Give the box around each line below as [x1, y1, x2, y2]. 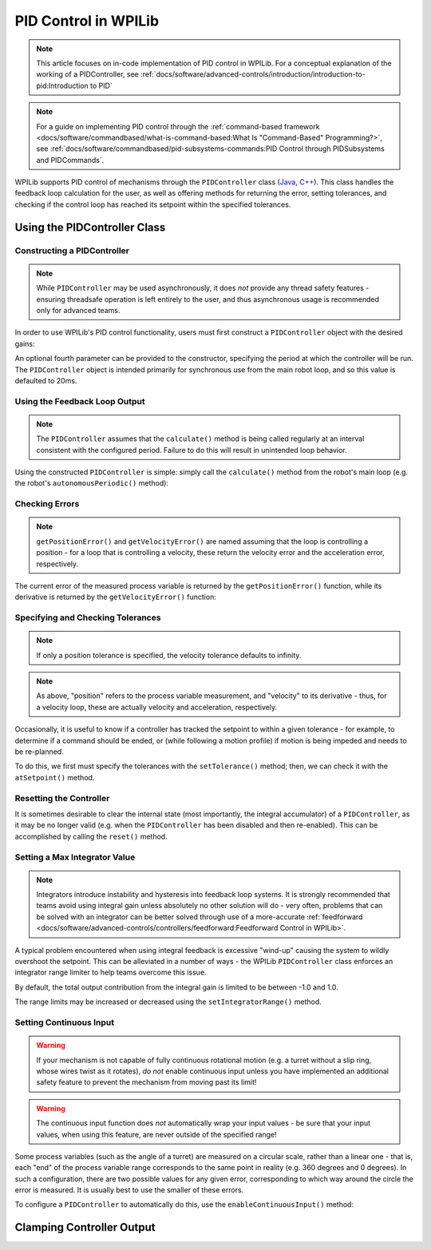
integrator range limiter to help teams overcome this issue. [14, 967, 207, 978]
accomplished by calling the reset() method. [14, 831, 168, 841]
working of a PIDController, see [36, 69, 140, 79]
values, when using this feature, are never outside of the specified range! [36, 1129, 277, 1139]
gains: [14, 339, 35, 348]
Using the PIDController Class [14, 220, 166, 234]
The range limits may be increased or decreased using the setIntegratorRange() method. [14, 997, 322, 1006]
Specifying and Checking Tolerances [14, 612, 161, 623]
